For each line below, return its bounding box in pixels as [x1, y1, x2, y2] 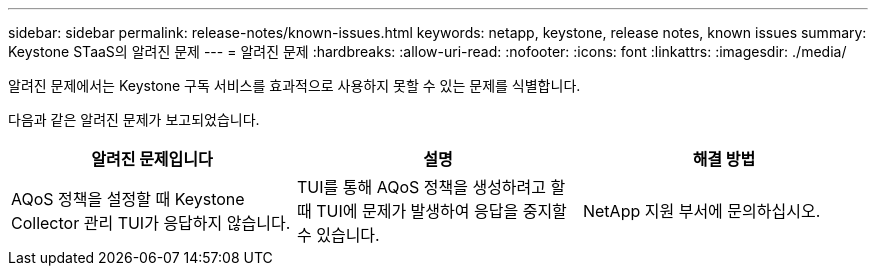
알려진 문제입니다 [91, 149, 213, 169]
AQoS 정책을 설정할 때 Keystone [11, 189, 245, 209]
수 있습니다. [296, 225, 380, 245]
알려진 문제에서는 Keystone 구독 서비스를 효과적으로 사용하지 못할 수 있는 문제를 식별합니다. [8, 77, 581, 94]
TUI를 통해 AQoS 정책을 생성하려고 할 [296, 177, 566, 197]
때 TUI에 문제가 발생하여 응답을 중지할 [296, 201, 567, 221]
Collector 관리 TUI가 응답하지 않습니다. [11, 213, 291, 233]
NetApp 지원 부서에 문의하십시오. [582, 201, 821, 221]
